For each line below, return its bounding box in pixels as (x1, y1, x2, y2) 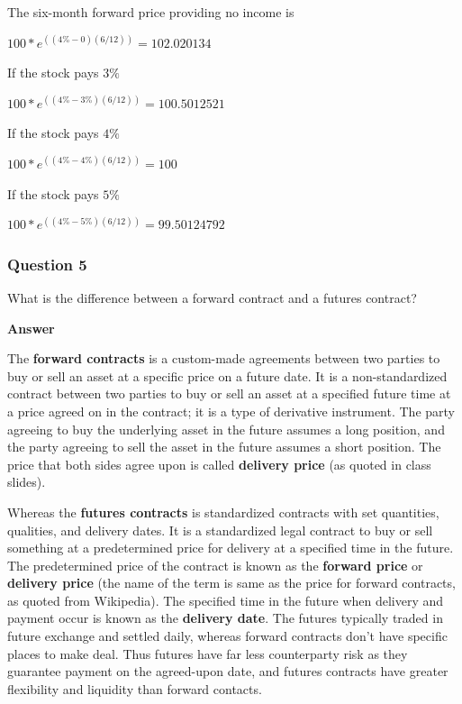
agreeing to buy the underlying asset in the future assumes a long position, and (7, 419, 445, 438)
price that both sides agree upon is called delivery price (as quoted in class (7, 454, 431, 473)
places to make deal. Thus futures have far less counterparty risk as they (7, 644, 408, 663)
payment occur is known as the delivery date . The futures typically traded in (7, 608, 443, 627)
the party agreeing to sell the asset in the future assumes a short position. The (7, 437, 441, 456)
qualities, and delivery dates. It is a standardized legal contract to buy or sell (7, 520, 433, 539)
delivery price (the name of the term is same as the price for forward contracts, (7, 573, 456, 592)
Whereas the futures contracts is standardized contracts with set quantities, (7, 502, 439, 521)
